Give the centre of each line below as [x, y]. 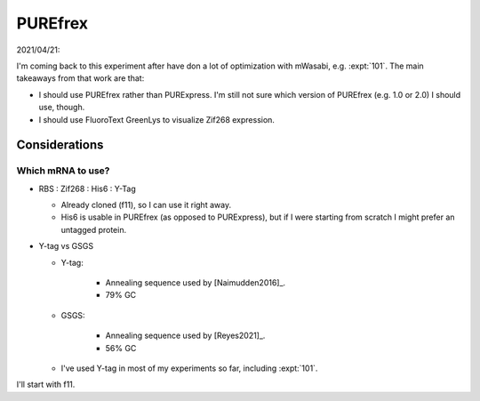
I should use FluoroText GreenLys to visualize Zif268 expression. [157, 119]
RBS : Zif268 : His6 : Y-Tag [88, 188]
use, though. [62, 108]
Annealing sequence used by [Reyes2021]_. [185, 336]
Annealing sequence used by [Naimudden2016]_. [196, 283]
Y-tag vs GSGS [66, 246]
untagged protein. [94, 229]
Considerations [60, 145]
